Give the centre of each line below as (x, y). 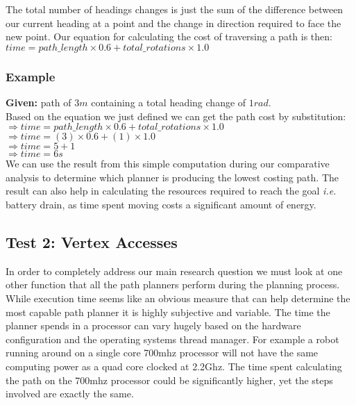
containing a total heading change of (169, 102)
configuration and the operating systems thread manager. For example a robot (172, 339)
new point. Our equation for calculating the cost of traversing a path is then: (169, 36)
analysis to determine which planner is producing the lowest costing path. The (172, 177)
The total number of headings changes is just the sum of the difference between (175, 9)
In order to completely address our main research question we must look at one (174, 271)
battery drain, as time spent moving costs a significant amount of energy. (161, 204)
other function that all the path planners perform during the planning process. (173, 284)
